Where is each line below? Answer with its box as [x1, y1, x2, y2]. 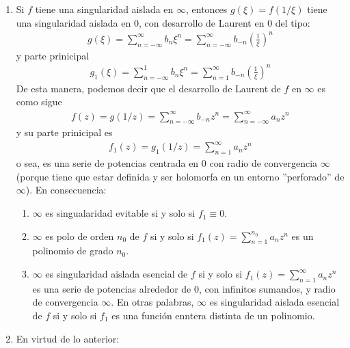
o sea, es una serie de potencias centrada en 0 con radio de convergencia [16, 156, 318, 170]
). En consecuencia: [25, 183, 107, 197]
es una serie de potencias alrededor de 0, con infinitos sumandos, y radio [32, 281, 336, 295]
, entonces [186, 2, 228, 16]
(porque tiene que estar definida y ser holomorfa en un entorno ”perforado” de [16, 169, 345, 183]
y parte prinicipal [16, 48, 90, 62]
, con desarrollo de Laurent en [138, 15, 265, 29]
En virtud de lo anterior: [16, 331, 120, 345]
